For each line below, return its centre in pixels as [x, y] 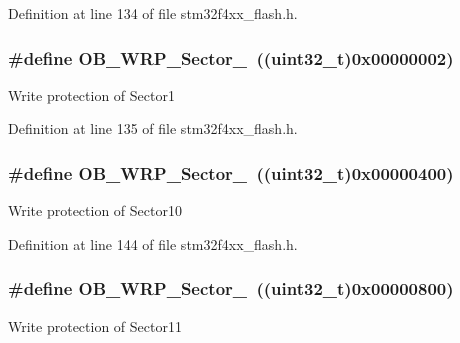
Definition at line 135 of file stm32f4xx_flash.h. [153, 128]
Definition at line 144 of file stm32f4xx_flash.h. [153, 243]
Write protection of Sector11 [95, 325]
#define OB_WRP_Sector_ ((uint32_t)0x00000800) [231, 288]
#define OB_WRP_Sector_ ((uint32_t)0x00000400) [231, 172]
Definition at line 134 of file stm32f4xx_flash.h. [153, 13]
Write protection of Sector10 [95, 210]
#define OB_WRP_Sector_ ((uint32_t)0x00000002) [231, 57]
